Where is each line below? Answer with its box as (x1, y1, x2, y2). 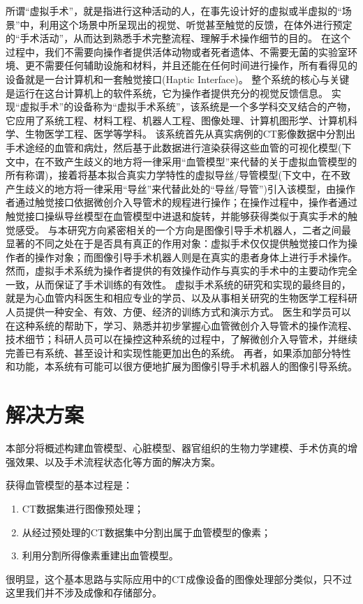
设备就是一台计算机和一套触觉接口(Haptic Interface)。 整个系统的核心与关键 (6, 71, 350, 86)
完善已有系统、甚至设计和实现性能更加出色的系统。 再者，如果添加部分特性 (6, 345, 351, 360)
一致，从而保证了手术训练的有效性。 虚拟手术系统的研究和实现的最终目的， (6, 277, 351, 291)
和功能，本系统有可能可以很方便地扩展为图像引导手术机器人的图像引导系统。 (6, 359, 357, 374)
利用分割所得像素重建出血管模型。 (22, 548, 179, 563)
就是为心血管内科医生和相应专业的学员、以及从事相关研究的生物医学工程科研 (6, 290, 357, 305)
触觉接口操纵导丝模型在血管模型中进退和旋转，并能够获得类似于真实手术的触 (6, 208, 357, 223)
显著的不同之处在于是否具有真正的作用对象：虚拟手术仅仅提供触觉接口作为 (6, 236, 348, 251)
